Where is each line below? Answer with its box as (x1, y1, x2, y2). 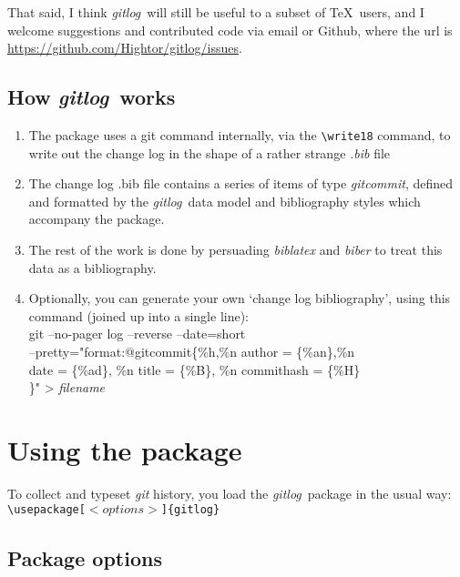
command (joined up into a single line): (28, 306, 250, 325)
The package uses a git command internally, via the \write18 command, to (28, 125, 451, 144)
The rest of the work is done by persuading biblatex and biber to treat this (28, 240, 443, 259)
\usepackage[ (7, 503, 86, 517)
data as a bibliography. (28, 258, 157, 277)
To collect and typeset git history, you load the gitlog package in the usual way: (7, 483, 452, 502)
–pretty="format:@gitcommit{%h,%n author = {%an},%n (28, 341, 355, 360)
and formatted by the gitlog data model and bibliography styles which (28, 191, 421, 210)
